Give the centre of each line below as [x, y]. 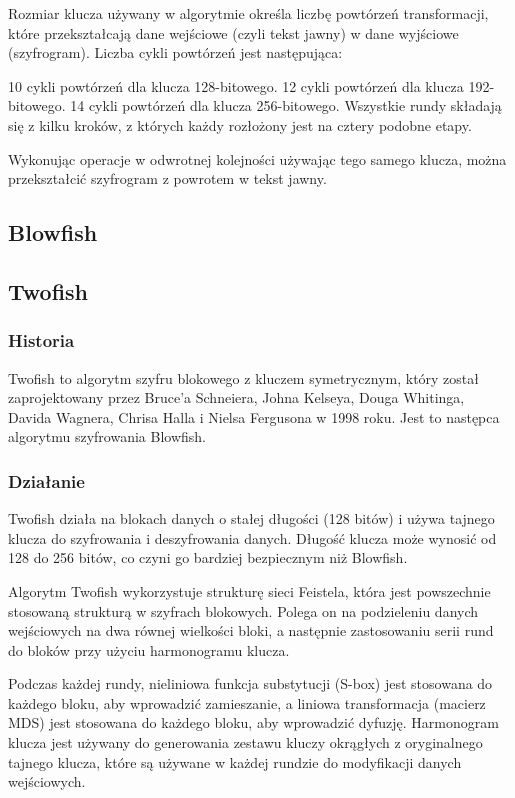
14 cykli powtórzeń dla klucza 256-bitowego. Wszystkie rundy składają [286, 105]
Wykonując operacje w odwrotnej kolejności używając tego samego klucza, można [257, 158]
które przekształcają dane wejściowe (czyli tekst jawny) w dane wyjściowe [233, 32]
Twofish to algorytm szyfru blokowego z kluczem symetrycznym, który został [244, 377]
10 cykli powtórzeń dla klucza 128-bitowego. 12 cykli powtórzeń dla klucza [236, 85]
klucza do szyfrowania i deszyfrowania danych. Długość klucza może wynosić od [252, 537]
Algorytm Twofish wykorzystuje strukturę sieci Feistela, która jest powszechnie [249, 590]
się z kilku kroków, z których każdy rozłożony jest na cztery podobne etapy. [240, 124]
